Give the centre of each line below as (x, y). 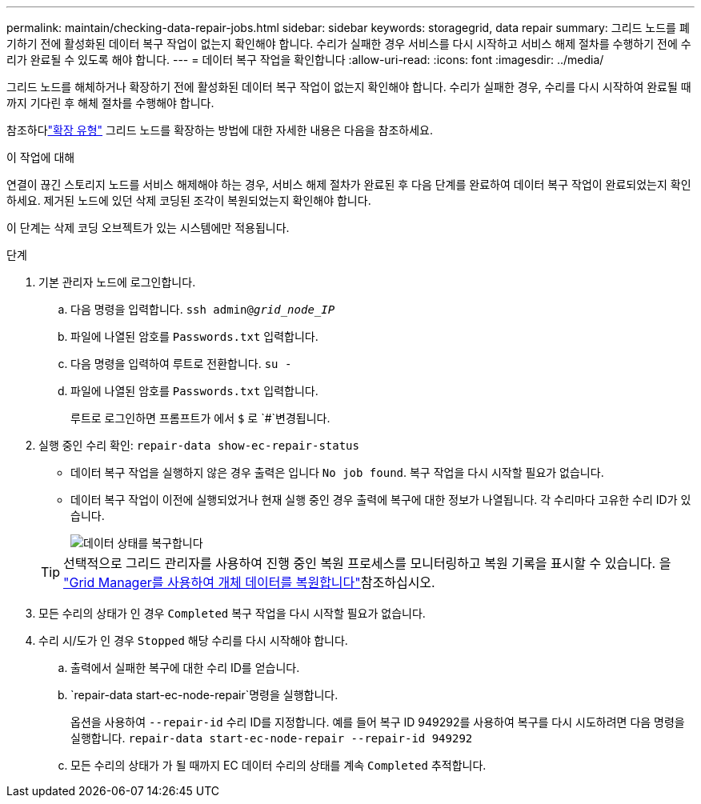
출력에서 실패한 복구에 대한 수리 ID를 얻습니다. (185, 668)
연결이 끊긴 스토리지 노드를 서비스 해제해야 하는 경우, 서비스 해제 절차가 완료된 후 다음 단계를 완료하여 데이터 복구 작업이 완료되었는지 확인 (349, 184)
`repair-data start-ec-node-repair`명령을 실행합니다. (204, 695)
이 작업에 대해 (41, 157)
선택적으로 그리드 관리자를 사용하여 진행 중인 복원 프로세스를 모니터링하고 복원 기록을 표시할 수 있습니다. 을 (367, 563)
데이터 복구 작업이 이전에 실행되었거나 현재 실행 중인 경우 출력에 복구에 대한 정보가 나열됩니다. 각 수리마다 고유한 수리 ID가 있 (381, 500)
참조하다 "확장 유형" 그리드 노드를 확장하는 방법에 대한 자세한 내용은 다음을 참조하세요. (220, 130)
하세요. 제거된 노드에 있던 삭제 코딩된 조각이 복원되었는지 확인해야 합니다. (189, 200)
